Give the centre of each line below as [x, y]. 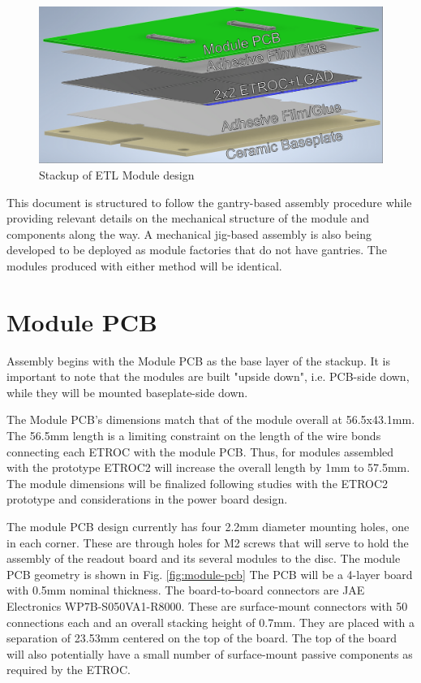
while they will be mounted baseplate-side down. [127, 392]
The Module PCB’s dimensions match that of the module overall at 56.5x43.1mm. [211, 419]
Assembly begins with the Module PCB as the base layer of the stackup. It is [199, 360]
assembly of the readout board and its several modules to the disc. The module [204, 558]
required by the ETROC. [69, 670]
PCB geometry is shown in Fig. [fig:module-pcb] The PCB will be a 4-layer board [210, 574]
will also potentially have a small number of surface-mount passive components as [210, 653]
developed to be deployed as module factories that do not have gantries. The [197, 250]
